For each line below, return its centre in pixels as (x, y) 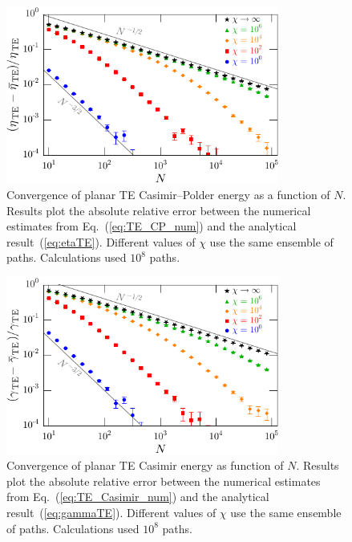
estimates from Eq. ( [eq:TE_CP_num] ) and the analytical (152, 226)
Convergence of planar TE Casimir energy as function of (145, 465)
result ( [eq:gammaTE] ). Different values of (111, 512)
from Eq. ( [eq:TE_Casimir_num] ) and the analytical (138, 497)
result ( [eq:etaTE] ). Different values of (101, 241)
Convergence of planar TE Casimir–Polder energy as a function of (168, 195)
